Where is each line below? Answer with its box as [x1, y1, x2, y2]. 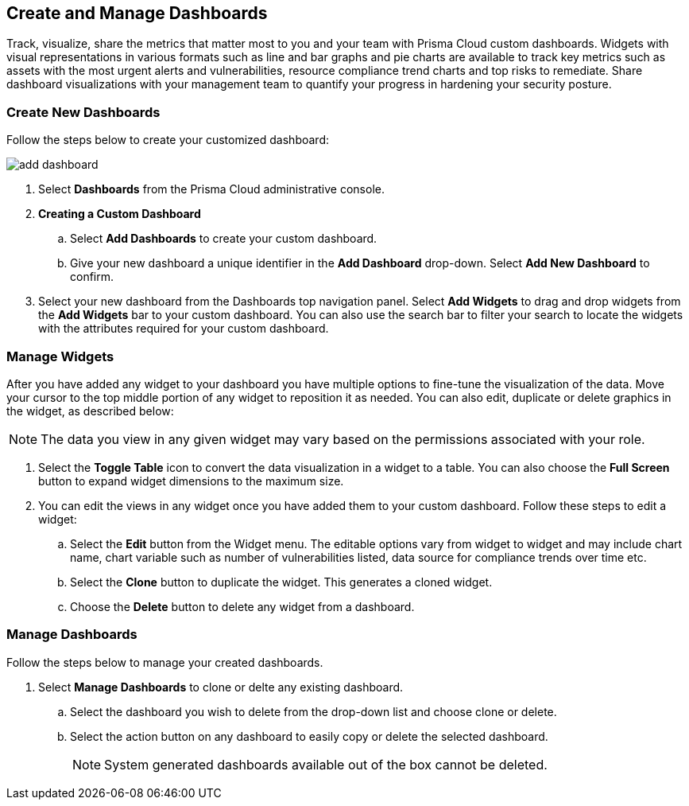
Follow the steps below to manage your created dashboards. [6, 655, 323, 669]
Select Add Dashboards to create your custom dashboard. [70, 232, 377, 246]
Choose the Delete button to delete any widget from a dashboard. [70, 599, 415, 613]
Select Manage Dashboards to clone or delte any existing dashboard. [38, 679, 404, 694]
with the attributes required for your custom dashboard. [38, 321, 329, 336]
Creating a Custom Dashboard [38, 207, 201, 221]
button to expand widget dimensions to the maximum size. [38, 473, 344, 488]
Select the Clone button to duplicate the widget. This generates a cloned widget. [70, 574, 493, 589]
